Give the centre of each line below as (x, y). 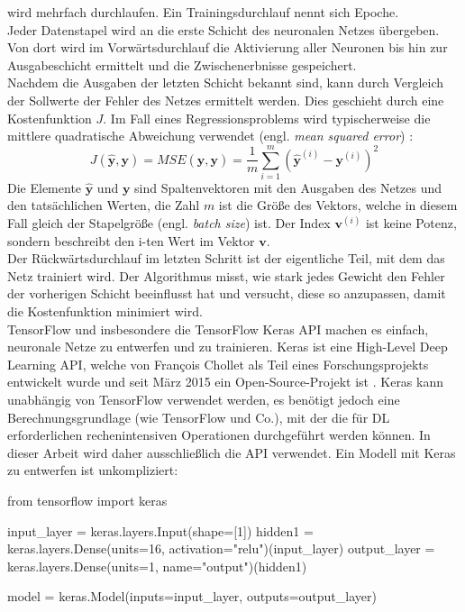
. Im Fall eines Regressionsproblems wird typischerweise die (267, 118)
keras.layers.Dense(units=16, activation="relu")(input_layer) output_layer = (221, 548)
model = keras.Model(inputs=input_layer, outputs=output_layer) (192, 596)
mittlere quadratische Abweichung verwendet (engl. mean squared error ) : (210, 136)
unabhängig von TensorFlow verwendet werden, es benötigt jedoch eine (204, 399)
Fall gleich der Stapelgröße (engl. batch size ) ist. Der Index (169, 223)
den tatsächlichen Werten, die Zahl (104, 205)
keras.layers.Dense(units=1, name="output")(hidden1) (157, 566)
